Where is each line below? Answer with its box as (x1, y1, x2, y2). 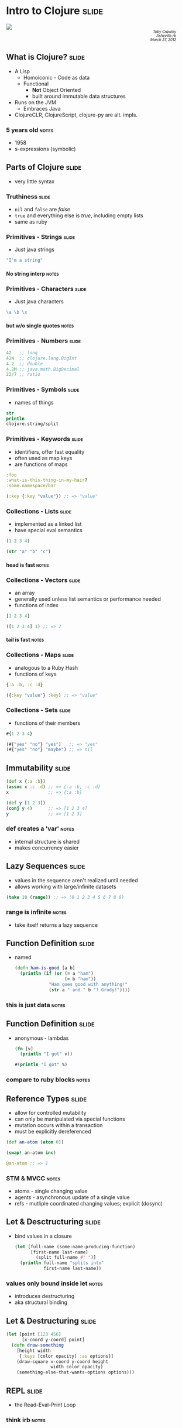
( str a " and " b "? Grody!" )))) (49, 987, 131, 993)
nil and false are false (14, 206, 70, 213)
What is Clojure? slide (6, 52, 85, 62)
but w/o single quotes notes (6, 322, 74, 329)
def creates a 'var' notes (6, 824, 75, 833)
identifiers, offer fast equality (14, 448, 85, 455)
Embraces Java (23, 105, 61, 112)
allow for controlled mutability (14, 1109, 87, 1116)
